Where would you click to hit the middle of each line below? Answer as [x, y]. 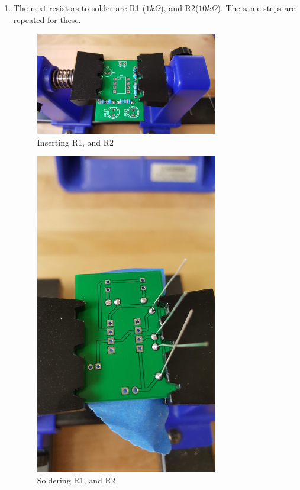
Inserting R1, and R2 [75, 142]
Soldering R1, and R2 [76, 480]
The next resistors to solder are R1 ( [80, 8]
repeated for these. [47, 19]
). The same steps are [257, 8]
